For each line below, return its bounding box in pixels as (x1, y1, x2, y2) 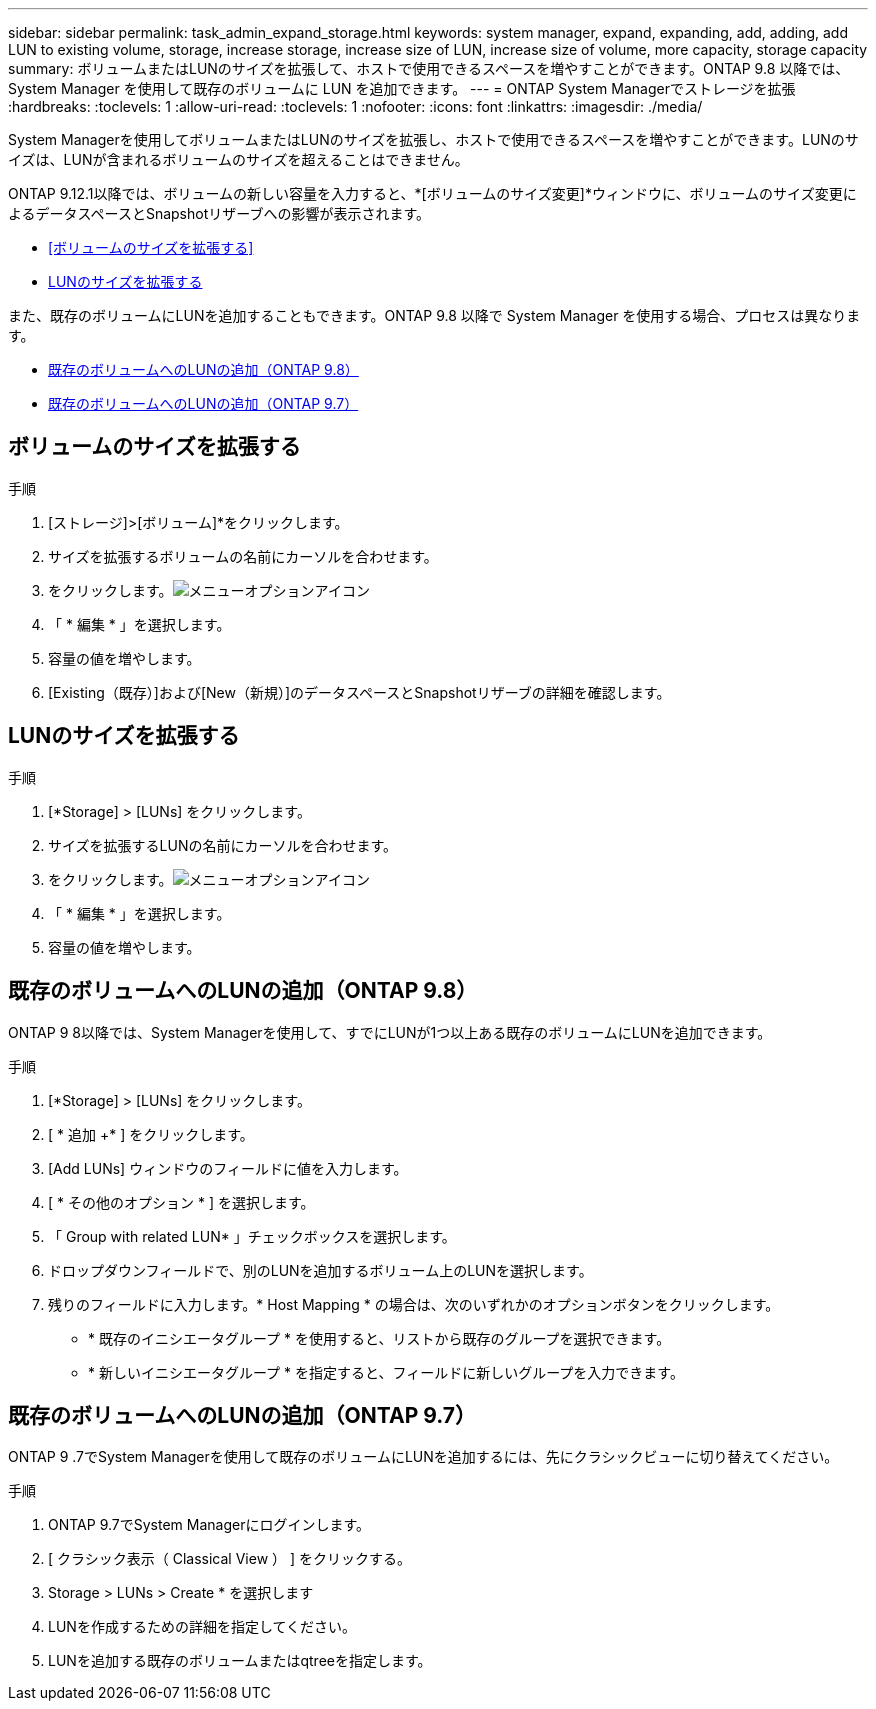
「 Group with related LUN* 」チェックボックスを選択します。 (48, 1227, 456, 1245)
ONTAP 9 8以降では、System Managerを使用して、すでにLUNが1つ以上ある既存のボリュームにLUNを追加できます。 (8, 1023, 772, 1041)
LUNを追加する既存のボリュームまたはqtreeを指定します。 (48, 1652, 432, 1670)
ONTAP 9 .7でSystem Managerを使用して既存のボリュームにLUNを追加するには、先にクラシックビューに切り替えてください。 (8, 1448, 839, 1466)
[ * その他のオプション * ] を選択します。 (48, 1193, 315, 1211)
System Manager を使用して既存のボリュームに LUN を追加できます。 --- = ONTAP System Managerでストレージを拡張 (8, 80, 796, 97)
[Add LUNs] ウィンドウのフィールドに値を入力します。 (48, 1159, 408, 1177)
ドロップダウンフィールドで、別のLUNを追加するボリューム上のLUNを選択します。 (48, 1261, 593, 1279)
